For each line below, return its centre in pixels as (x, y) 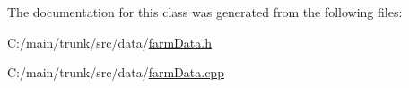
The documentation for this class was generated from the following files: (205, 12)
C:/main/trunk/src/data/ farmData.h (109, 42)
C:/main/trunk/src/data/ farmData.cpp (116, 72)
